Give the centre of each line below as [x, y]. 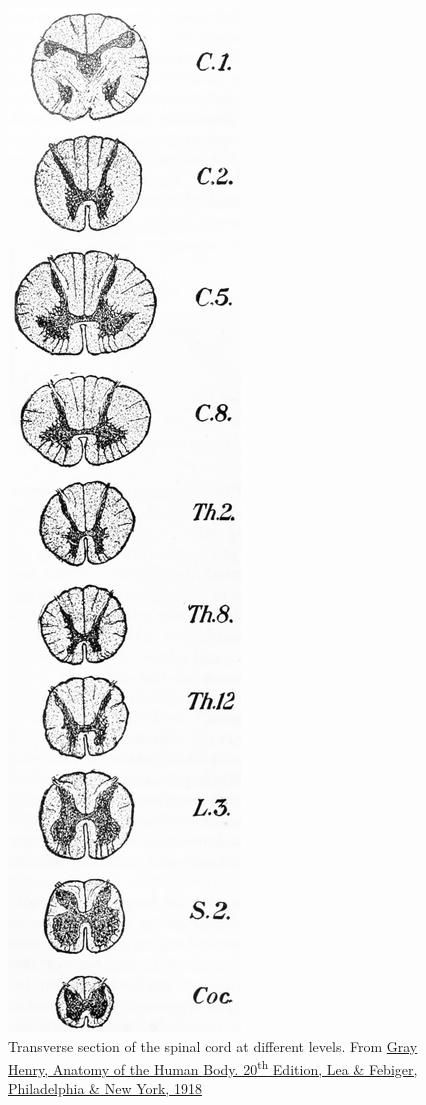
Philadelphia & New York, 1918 [105, 1088]
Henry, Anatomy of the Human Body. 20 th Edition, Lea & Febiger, [213, 1067]
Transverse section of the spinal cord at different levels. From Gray [213, 1045]
